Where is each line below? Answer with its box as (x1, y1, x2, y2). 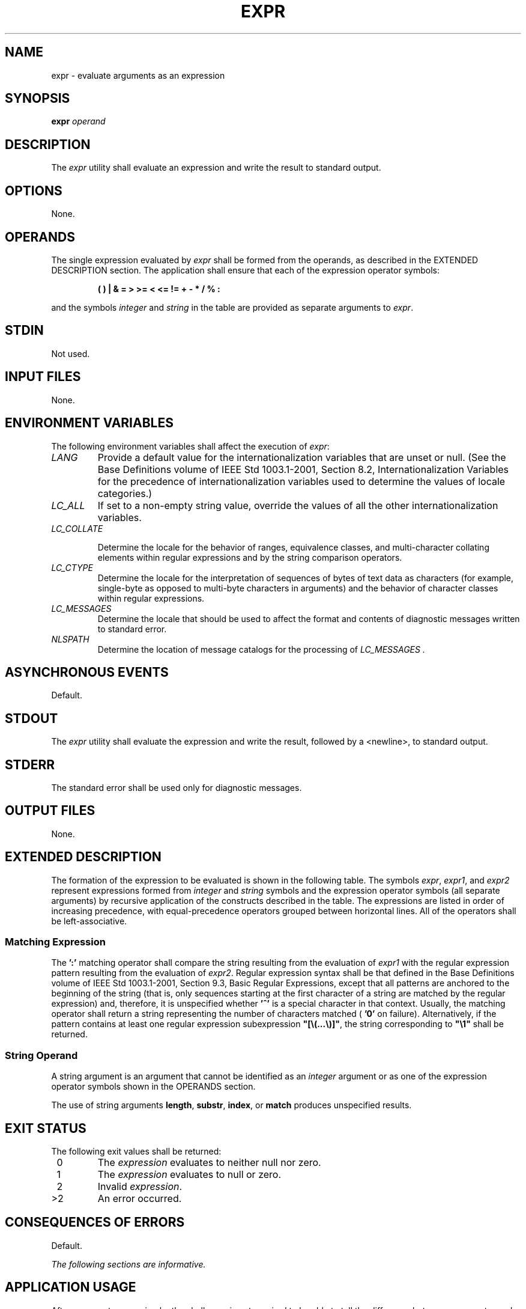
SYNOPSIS (5, 91, 70, 106)
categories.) (97, 487, 153, 499)
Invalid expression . (97, 1180, 183, 1193)
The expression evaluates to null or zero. (97, 1168, 282, 1181)
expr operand (51, 116, 106, 127)
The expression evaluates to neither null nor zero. (97, 1156, 321, 1169)
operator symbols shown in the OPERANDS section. (51, 1081, 256, 1092)
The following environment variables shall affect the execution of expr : (51, 441, 330, 451)
